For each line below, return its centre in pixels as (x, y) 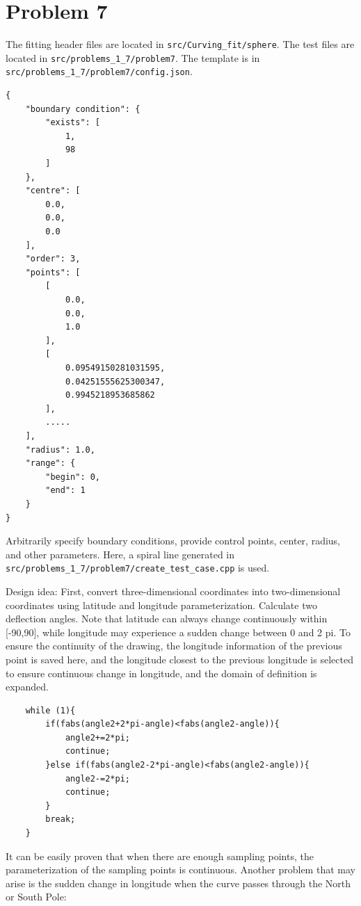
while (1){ (50, 710)
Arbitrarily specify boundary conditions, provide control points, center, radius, (173, 541)
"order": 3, (53, 259)
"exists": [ (73, 123)
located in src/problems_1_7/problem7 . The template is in (133, 57)
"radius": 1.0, (60, 450)
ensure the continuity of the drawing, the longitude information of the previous (174, 646)
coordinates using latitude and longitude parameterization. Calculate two (161, 605)
